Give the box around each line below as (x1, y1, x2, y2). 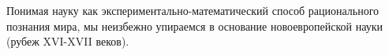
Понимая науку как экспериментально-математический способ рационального (6, 2, 380, 18)
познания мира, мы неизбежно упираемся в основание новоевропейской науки (6, 17, 383, 34)
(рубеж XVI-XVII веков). (6, 33, 129, 49)
